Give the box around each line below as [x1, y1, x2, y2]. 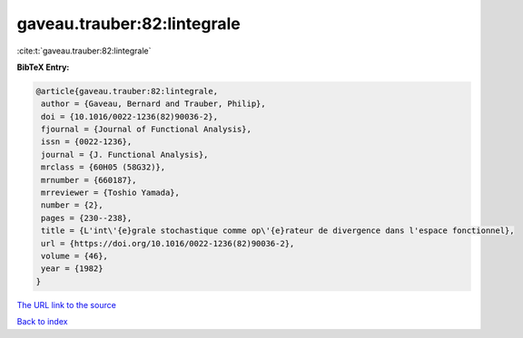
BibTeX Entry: [16, 62, 70, 72]
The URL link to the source [16, 299, 117, 310]
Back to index [16, 316, 68, 327]
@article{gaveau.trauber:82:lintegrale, [35, 86, 218, 96]
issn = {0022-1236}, [41, 137, 133, 147]
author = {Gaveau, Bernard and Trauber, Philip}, [41, 99, 267, 109]
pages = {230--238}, [41, 213, 133, 223]
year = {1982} [41, 264, 104, 274]
